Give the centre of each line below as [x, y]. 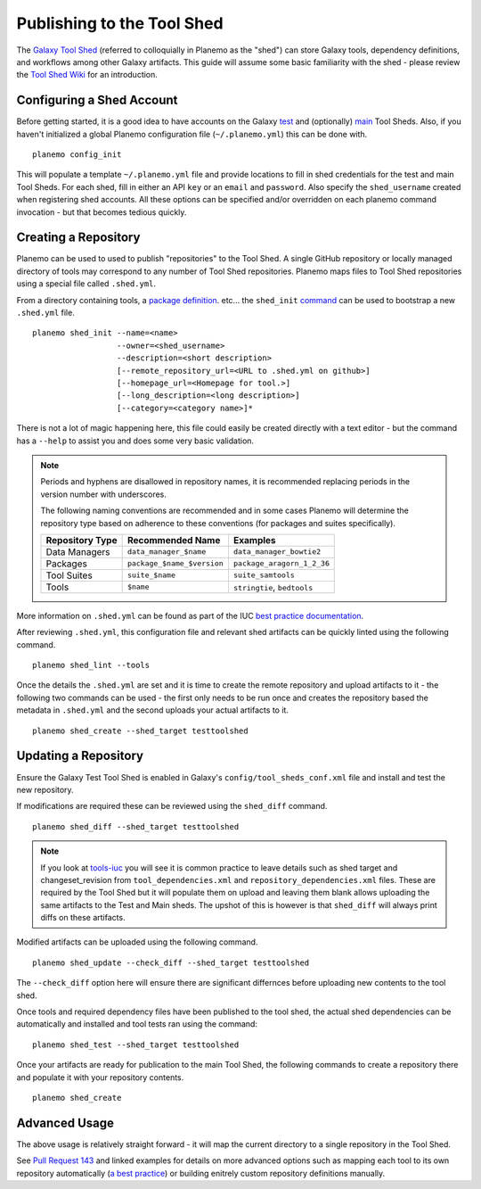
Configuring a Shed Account [97, 100]
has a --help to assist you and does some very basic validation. [135, 441]
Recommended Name [174, 540]
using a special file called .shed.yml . [86, 284]
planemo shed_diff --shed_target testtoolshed [136, 826]
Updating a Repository [80, 756]
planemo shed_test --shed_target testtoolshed [136, 1045]
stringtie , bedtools [273, 587]
